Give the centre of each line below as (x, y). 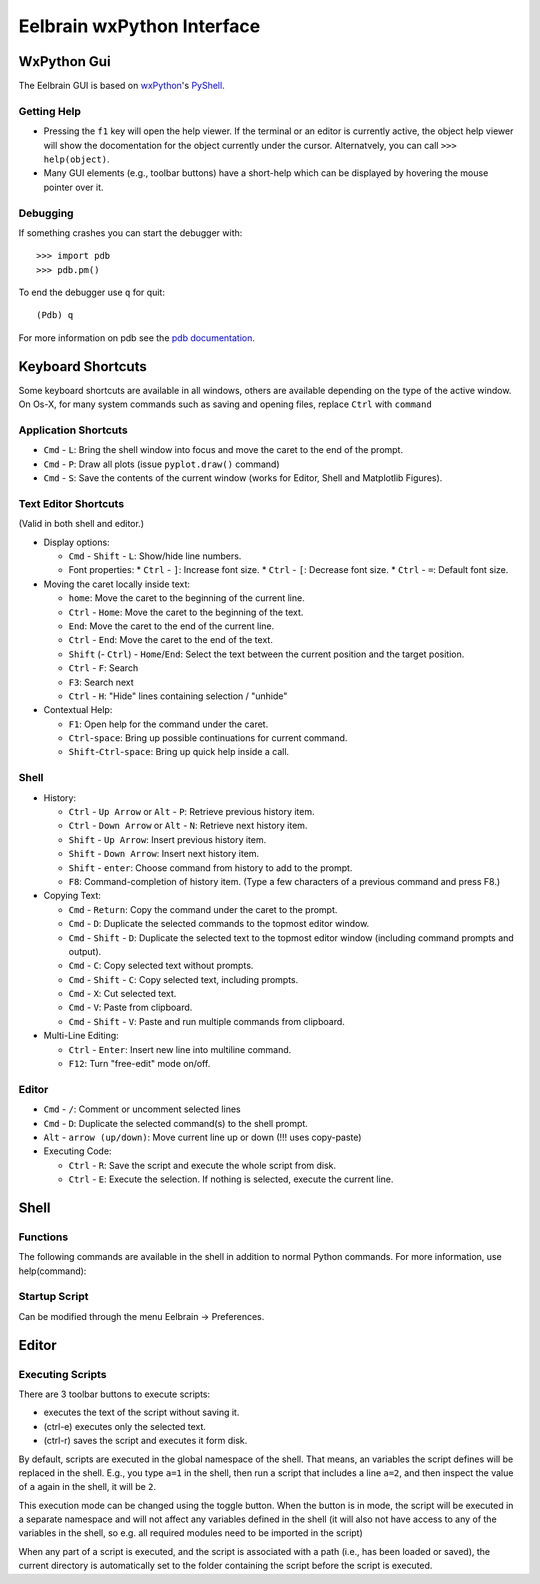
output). (85, 951)
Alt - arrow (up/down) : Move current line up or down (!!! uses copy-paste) (202, 1137)
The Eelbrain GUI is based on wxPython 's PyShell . (121, 86)
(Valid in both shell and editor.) (81, 524)
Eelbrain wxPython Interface (139, 26)
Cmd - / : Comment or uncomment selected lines (142, 1109)
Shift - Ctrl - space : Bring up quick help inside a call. (179, 752)
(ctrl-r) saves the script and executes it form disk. (145, 1441)
